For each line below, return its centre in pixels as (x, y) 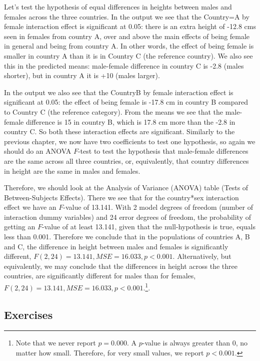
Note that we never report (56, 343)
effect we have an (30, 207)
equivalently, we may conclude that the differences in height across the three (121, 266)
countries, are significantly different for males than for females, (100, 276)
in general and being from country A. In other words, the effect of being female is (129, 46)
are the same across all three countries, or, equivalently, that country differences (126, 160)
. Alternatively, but (202, 256)
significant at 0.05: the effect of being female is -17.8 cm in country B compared (126, 102)
